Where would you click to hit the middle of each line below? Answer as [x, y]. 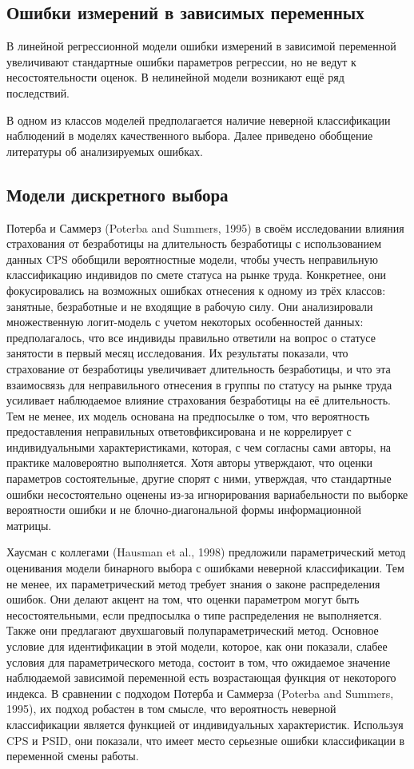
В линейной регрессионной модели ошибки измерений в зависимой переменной [201, 46]
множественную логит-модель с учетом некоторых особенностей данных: [185, 322]
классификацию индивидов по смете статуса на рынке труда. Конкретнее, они [196, 275]
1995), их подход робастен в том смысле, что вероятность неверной [171, 709]
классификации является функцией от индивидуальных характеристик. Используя [205, 724]
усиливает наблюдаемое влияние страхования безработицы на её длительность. [199, 400]
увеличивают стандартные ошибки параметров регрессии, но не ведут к [181, 61]
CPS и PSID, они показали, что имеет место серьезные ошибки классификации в [206, 740]
